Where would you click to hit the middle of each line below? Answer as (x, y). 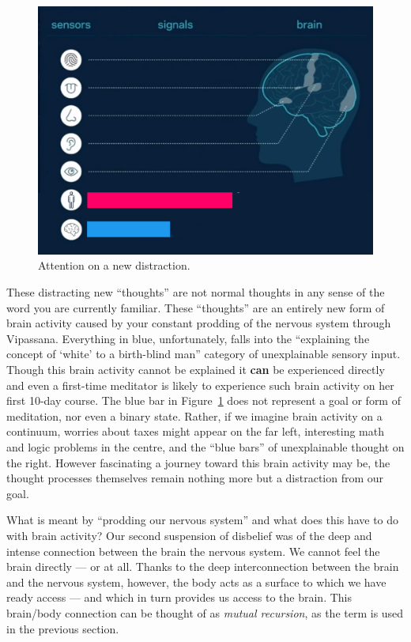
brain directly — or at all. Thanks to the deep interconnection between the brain (203, 566)
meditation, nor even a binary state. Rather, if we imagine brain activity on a (194, 415)
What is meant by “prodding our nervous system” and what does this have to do (203, 520)
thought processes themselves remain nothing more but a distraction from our (195, 478)
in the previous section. (63, 628)
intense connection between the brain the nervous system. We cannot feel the (193, 551)
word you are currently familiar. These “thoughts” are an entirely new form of (196, 307)
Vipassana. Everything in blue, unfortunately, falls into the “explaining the (188, 338)
